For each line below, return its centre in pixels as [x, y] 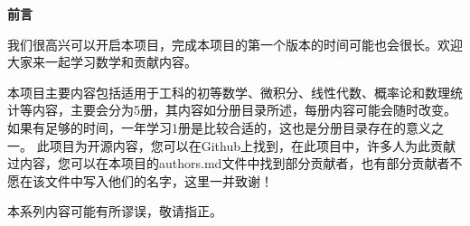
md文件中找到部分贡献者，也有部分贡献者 [327, 163]
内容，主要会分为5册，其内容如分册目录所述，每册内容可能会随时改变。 [244, 110]
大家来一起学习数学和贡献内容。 [102, 62]
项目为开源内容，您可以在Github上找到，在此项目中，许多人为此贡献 [252, 145]
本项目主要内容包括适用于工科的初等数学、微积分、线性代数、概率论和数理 [229, 92]
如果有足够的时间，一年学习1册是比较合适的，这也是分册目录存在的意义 [219, 127]
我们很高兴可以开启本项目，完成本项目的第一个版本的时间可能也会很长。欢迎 [235, 44]
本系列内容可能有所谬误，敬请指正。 [115, 211]
